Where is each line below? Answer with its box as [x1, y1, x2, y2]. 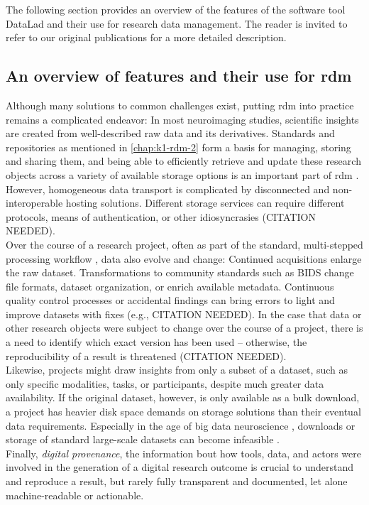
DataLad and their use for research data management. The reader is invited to [6, 16, 348, 31]
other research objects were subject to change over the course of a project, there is [6, 320, 363, 335]
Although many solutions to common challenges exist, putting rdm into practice [6, 97, 354, 112]
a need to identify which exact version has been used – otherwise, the [6, 335, 307, 349]
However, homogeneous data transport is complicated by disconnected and [6, 181, 330, 196]
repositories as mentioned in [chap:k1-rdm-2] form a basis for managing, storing [6, 139, 351, 154]
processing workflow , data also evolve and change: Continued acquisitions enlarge [6, 251, 362, 266]
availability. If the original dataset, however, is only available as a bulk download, [6, 390, 360, 405]
